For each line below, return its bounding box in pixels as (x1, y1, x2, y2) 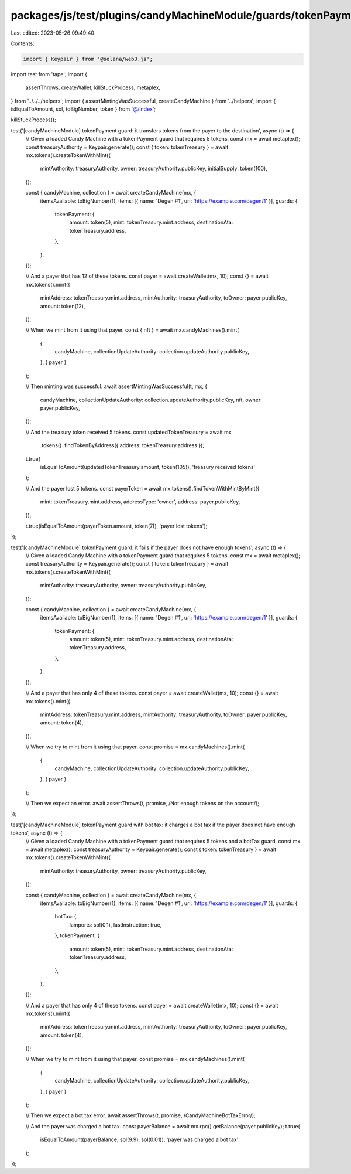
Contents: (11, 40, 35, 47)
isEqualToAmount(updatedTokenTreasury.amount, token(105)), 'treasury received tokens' (40, 463, 256, 470)
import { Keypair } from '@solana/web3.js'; (23, 56, 153, 62)
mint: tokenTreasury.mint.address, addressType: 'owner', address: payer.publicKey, (40, 498, 240, 505)
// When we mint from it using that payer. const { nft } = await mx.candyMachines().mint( (25, 326, 239, 334)
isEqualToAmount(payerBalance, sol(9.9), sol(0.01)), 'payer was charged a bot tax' (40, 1136, 239, 1143)
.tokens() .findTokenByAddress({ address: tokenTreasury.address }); (40, 442, 205, 449)
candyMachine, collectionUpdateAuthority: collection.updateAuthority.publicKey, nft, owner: (40, 396, 263, 403)
